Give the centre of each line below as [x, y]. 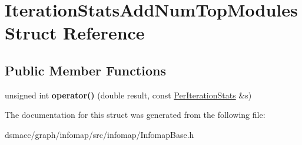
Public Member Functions [85, 70]
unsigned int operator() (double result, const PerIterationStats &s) [128, 95]
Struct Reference [75, 33]
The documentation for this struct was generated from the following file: [135, 115]
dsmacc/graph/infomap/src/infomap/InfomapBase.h [99, 134]
